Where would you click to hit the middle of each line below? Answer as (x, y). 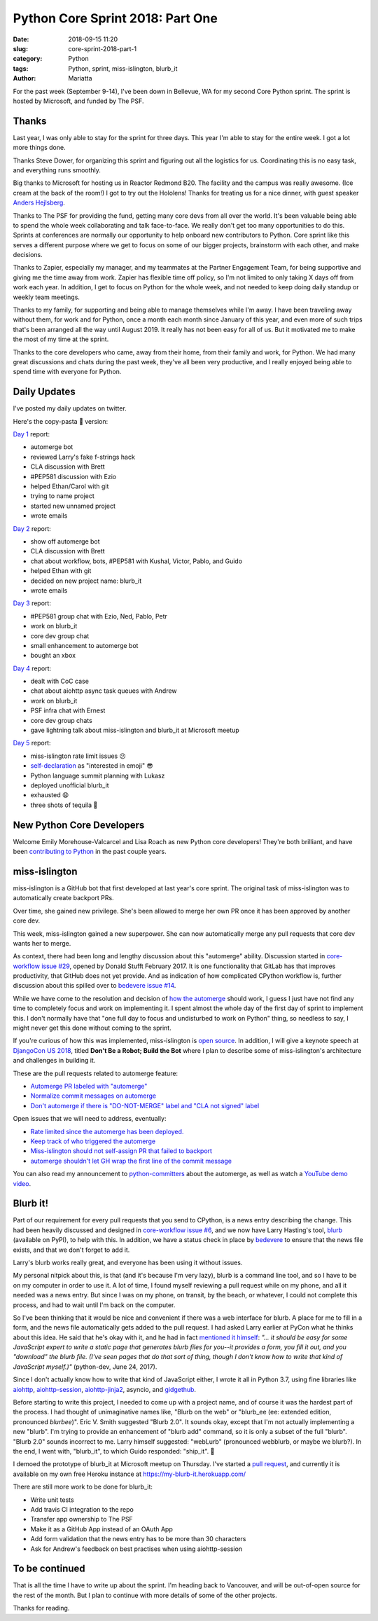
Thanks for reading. (41, 1608)
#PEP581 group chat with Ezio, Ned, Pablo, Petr (99, 616)
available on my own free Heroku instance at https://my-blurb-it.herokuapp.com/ (129, 1474)
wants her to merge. (42, 943)
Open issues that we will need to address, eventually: (90, 1119)
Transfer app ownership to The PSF (82, 1519)
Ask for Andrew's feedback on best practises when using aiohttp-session (136, 1549)
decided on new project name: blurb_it (86, 581)
